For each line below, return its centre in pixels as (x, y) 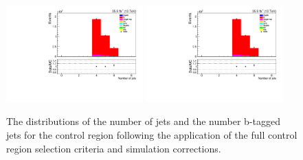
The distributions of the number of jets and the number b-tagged (143, 121)
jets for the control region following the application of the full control (152, 135)
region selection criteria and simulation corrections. (114, 148)
